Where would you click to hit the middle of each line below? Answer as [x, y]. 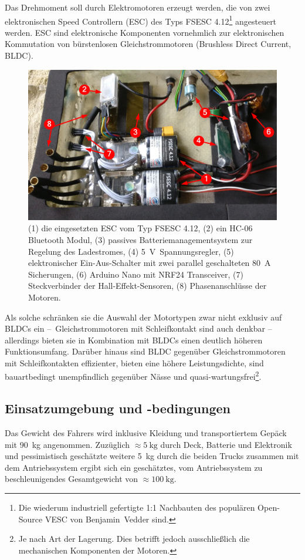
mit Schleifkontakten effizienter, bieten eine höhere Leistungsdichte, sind [134, 362]
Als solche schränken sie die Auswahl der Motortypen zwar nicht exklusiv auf [143, 317]
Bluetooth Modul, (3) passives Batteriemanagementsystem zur [140, 239]
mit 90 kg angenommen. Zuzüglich [67, 444]
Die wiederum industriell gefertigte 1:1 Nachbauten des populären [137, 507]
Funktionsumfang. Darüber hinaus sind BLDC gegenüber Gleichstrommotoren [145, 351]
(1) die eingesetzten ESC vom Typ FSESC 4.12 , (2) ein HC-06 [140, 228]
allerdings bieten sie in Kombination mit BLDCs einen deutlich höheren [134, 340]
